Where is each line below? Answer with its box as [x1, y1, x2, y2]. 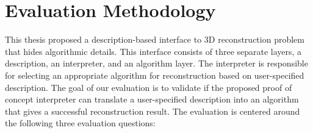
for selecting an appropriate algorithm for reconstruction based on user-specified [5, 68, 304, 81]
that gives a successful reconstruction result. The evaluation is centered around [5, 104, 300, 117]
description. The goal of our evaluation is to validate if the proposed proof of [5, 81, 292, 93]
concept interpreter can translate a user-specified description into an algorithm [5, 93, 299, 106]
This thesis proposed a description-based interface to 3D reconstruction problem [5, 33, 304, 46]
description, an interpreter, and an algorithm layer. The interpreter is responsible [5, 57, 308, 70]
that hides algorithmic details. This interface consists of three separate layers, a [5, 45, 302, 57]
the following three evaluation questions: [5, 117, 156, 129]
